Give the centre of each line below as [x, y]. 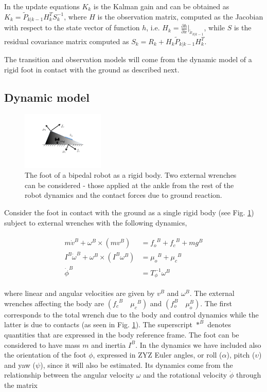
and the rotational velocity [185, 375]
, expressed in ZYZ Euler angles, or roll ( [157, 355]
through [248, 375]
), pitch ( [241, 355]
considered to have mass [42, 344]
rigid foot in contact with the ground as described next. [92, 69]
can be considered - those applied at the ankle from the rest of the [129, 185]
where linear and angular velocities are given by [79, 293]
